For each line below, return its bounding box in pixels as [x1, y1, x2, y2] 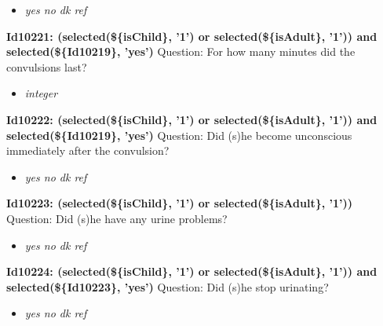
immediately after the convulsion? [6, 142, 170, 159]
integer [24, 85, 58, 101]
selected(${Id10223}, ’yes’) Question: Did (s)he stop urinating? [6, 278, 329, 295]
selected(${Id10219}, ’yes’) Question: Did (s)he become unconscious [6, 126, 352, 143]
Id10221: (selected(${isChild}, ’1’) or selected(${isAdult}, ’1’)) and [6, 27, 378, 44]
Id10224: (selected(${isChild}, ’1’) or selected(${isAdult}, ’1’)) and [6, 263, 378, 280]
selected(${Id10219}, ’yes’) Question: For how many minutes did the [6, 43, 356, 60]
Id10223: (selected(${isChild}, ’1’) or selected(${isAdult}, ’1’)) [6, 195, 353, 211]
